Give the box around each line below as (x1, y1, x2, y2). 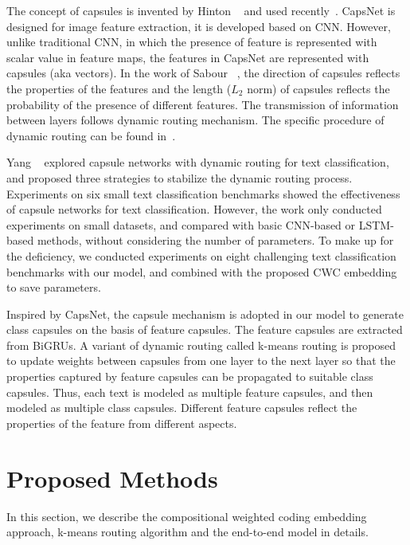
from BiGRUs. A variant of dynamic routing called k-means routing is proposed (6, 336, 396, 353)
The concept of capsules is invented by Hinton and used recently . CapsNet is (6, 2, 396, 18)
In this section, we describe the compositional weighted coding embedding (6, 508, 367, 524)
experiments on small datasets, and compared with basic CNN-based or (6, 216, 356, 233)
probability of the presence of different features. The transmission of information (6, 96, 399, 112)
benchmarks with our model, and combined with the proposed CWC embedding (6, 263, 397, 280)
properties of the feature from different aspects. (6, 414, 237, 431)
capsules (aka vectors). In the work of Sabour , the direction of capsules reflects (6, 65, 400, 81)
